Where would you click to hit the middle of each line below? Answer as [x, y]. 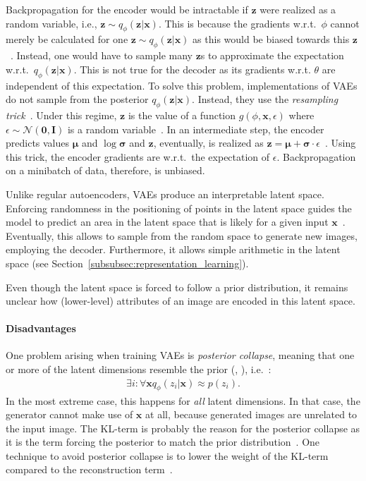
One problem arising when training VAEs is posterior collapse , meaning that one [180, 355]
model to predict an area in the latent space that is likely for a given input [167, 222]
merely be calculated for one [67, 39]
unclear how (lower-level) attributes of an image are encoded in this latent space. [181, 301]
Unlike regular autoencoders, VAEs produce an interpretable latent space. [165, 194]
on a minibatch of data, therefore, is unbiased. [105, 170]
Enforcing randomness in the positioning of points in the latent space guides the [179, 208]
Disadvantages [41, 328]
